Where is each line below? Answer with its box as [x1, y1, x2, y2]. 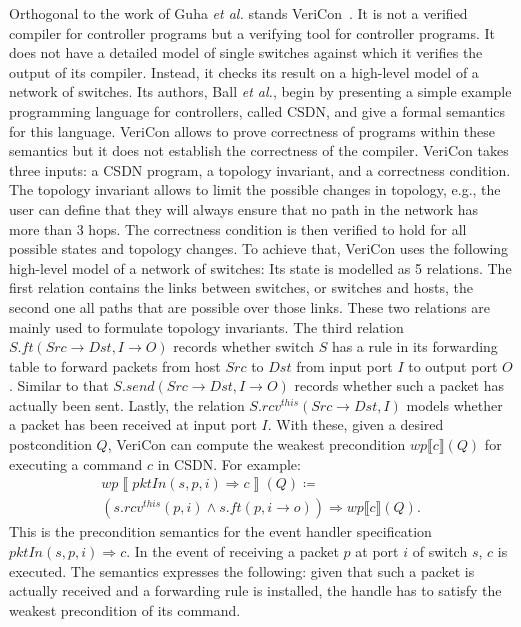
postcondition [9, 434, 92, 455]
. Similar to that [9, 375, 109, 396]
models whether [406, 394, 503, 415]
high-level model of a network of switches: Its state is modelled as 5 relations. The [9, 257, 512, 278]
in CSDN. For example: [157, 453, 301, 474]
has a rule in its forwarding [331, 336, 498, 357]
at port [355, 540, 399, 561]
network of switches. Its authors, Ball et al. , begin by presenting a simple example [9, 81, 512, 102]
